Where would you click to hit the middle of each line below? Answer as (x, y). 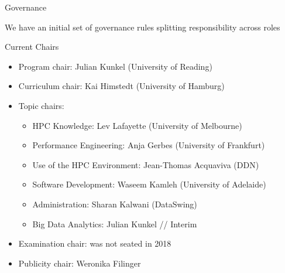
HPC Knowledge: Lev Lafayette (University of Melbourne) (137, 125)
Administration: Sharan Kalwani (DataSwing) (115, 204)
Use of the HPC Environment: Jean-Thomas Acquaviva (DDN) (146, 164)
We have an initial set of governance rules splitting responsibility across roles (142, 27)
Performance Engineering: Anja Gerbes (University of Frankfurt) (149, 145)
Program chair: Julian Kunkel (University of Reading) (115, 66)
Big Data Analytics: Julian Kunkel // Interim (115, 223)
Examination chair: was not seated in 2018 (95, 243)
